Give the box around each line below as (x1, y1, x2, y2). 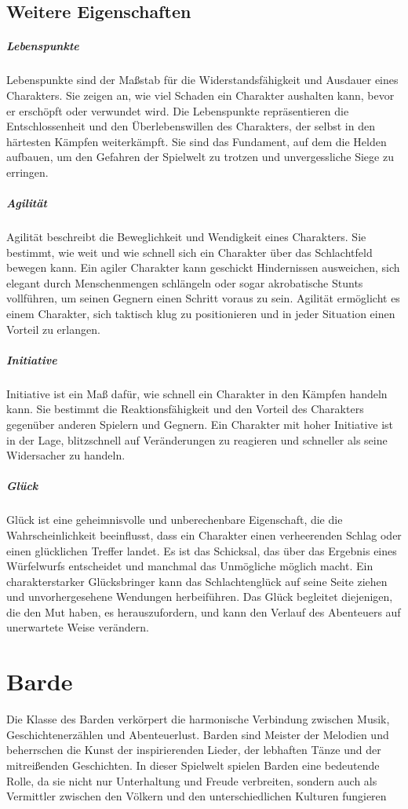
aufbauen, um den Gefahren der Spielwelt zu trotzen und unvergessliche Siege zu (6, 148, 394, 165)
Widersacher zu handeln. (6, 447, 126, 463)
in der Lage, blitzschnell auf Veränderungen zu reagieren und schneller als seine (6, 431, 388, 448)
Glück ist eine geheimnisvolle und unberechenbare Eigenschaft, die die (6, 511, 343, 528)
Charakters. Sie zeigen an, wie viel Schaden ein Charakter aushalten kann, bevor (6, 86, 395, 103)
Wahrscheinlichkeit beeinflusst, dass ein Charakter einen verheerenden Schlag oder (6, 526, 402, 543)
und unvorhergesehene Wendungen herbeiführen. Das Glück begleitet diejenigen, (6, 588, 393, 605)
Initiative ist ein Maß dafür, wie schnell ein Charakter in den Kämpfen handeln (6, 385, 388, 401)
